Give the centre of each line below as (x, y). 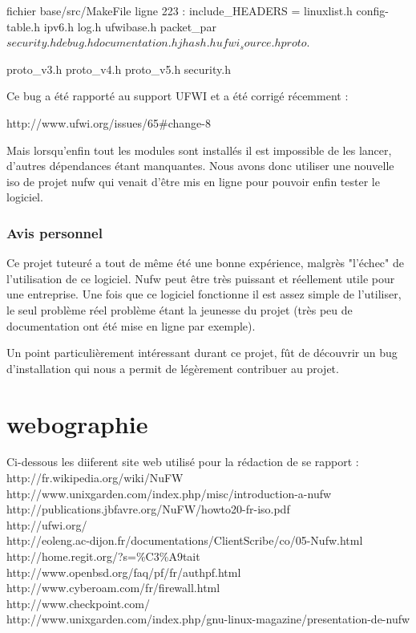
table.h (24, 26)
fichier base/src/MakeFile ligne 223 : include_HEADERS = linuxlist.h (180, 10)
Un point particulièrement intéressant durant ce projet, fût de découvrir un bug (202, 353)
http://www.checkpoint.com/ (78, 603)
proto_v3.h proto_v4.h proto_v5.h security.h (119, 69)
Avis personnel (55, 232)
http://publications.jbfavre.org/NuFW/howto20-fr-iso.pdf (148, 509)
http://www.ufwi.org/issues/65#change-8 (109, 122)
